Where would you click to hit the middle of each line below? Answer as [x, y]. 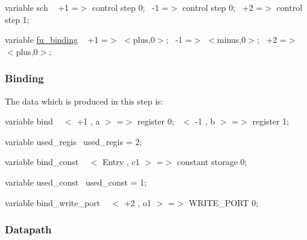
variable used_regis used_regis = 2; [74, 141]
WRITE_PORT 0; [224, 202]
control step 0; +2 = [223, 7]
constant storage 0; [212, 162]
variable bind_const [42, 162]
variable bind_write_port [53, 202]
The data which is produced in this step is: [84, 101]
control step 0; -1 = [130, 7]
